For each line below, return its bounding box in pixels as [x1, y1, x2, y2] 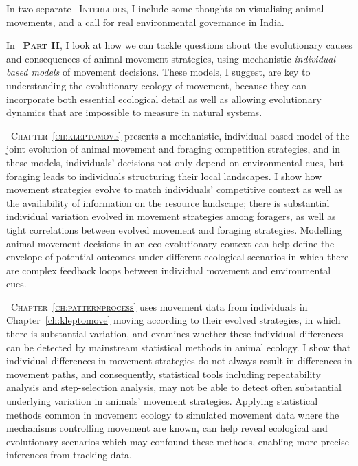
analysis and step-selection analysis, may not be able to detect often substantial [6, 380, 342, 395]
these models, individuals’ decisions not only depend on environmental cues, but [6, 155, 344, 169]
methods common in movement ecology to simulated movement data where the [6, 407, 339, 421]
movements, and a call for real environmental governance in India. [6, 14, 284, 29]
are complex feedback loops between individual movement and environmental [6, 263, 331, 277]
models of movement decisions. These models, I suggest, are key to [31, 65, 311, 79]
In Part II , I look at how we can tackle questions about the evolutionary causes [6, 38, 353, 52]
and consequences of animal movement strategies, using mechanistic [6, 51, 291, 65]
